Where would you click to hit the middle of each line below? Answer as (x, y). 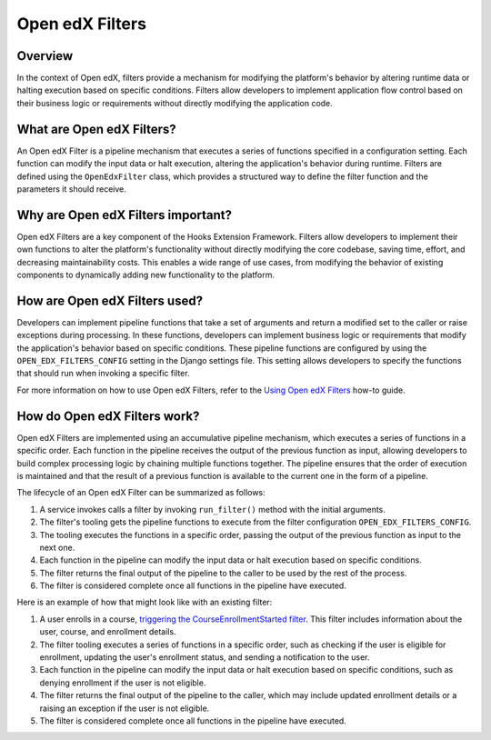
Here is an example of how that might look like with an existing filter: (145, 602)
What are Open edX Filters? (96, 129)
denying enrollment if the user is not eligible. (123, 683)
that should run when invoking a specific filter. (103, 374)
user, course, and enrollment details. (108, 632)
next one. (57, 547)
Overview (45, 56)
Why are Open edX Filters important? (124, 215)
